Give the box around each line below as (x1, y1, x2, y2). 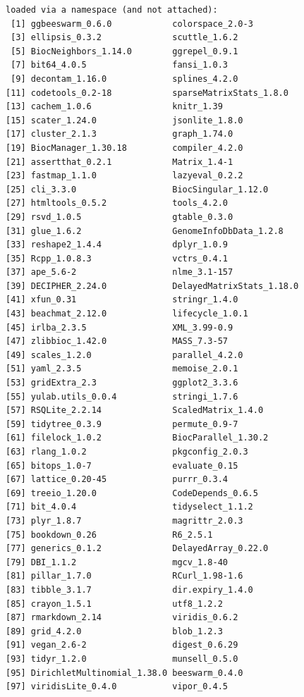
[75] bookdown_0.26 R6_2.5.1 (6, 529, 213, 540)
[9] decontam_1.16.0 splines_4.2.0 (11, 73, 238, 84)
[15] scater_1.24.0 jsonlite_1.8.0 (6, 115, 243, 125)
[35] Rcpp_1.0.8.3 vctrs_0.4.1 (6, 253, 228, 264)
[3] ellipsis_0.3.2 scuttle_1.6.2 (11, 32, 238, 43)
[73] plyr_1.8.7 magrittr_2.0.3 (6, 515, 243, 526)
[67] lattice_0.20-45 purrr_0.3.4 (6, 474, 228, 485)
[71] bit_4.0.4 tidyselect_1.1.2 (6, 502, 253, 512)
